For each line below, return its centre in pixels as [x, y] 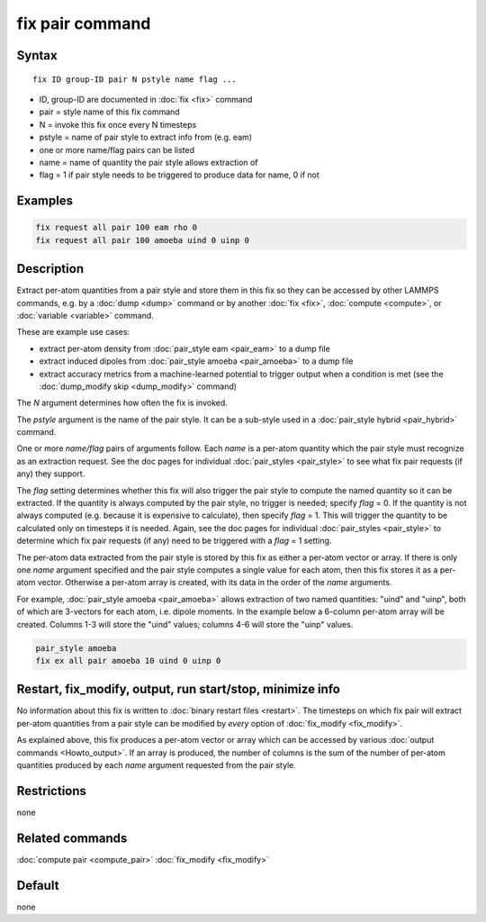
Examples [45, 201]
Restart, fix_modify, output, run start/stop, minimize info [179, 689]
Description [50, 269]
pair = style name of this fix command [109, 112]
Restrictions [52, 791]
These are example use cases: [73, 332]
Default [38, 886]
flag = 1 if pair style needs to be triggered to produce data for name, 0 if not [179, 175]
